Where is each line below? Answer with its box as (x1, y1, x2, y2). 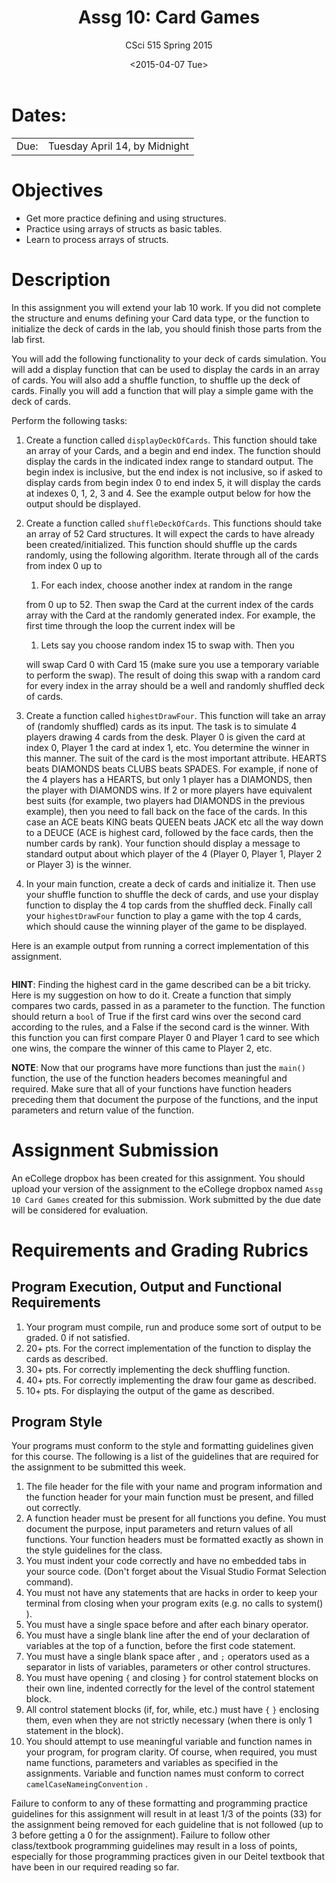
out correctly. (25, 1502, 82, 1514)
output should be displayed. (25, 497, 141, 510)
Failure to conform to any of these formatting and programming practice (11, 1797, 308, 1810)
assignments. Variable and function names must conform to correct (25, 1767, 304, 1780)
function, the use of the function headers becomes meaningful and (11, 1072, 288, 1084)
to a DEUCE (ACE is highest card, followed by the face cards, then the (25, 826, 314, 838)
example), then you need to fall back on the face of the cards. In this (25, 805, 308, 817)
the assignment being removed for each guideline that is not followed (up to (11, 1819, 324, 1831)
